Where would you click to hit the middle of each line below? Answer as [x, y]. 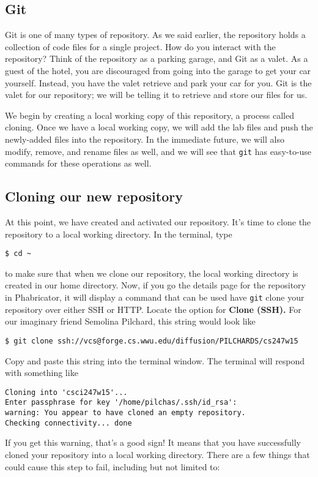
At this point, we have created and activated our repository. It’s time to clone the [158, 222]
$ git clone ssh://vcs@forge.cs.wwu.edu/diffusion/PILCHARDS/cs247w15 [152, 341]
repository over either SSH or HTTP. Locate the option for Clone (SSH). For [153, 309]
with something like [42, 373]
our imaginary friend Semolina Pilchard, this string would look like [130, 321]
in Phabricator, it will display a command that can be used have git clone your [155, 297]
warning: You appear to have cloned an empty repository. [125, 413]
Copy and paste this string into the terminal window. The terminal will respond [155, 360]
